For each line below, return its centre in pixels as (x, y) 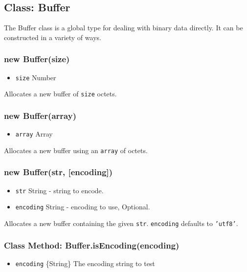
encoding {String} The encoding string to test (85, 263)
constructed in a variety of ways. (53, 37)
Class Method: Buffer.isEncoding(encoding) (92, 245)
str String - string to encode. (59, 190)
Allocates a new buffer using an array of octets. (76, 150)
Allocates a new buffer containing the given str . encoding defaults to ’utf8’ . (121, 223)
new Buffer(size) (37, 59)
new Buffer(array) (40, 115)
